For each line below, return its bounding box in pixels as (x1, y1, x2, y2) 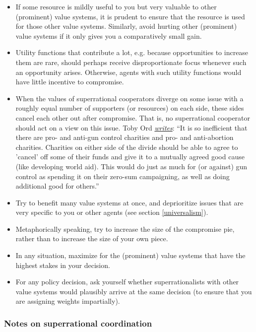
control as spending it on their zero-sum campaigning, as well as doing (15, 171, 230, 181)
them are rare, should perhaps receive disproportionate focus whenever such (15, 57, 247, 67)
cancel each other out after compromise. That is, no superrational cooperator (15, 112, 251, 123)
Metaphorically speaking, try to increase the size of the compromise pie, (15, 223, 235, 234)
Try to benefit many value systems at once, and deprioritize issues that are (15, 197, 244, 207)
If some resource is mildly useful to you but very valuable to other (15, 1, 217, 11)
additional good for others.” (15, 181, 99, 191)
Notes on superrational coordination (4, 317, 152, 329)
